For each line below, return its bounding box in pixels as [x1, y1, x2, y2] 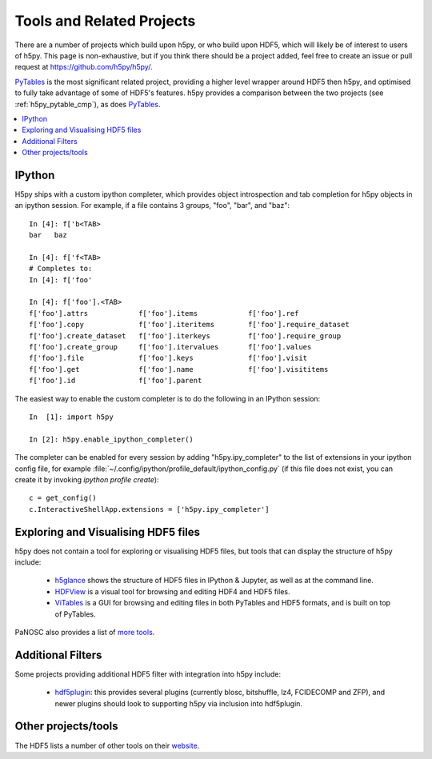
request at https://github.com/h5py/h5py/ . [14, 62, 153, 72]
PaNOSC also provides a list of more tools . [14, 627, 155, 637]
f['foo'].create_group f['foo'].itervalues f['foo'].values [29, 342, 312, 352]
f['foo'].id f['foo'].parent [29, 376, 202, 385]
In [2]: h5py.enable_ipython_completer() [29, 434, 194, 444]
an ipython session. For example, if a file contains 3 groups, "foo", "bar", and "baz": [14, 201, 290, 210]
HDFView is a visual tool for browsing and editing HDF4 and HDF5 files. [54, 586, 290, 596]
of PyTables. [54, 609, 96, 619]
